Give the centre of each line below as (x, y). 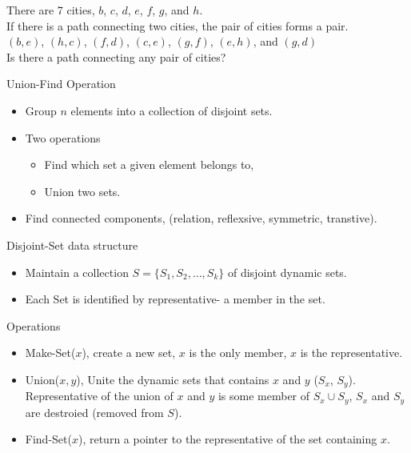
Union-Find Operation (61, 84)
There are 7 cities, (51, 10)
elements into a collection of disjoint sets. (172, 110)
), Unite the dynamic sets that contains (173, 379)
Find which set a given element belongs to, (149, 164)
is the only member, (238, 353)
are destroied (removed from (94, 412)
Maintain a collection (77, 272)
